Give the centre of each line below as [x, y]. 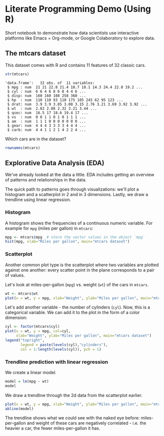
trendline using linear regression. [38, 200]
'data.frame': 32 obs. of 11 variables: [50, 83]
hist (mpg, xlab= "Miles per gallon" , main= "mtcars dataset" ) [68, 242]
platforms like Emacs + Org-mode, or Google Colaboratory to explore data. [80, 38]
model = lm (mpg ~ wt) [27, 381]
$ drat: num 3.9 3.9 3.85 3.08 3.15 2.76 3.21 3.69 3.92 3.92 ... [77, 104]
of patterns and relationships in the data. [46, 180]
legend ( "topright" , [25, 340]
